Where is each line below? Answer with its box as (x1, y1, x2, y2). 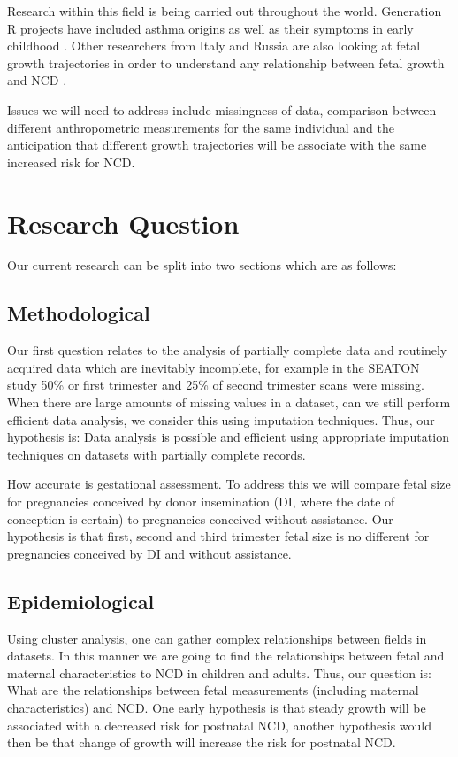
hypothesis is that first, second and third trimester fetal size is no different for (7, 527, 430, 545)
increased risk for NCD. (7, 152, 135, 171)
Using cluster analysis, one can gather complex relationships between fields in (7, 629, 427, 647)
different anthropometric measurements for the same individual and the (7, 118, 394, 136)
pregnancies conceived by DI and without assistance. (7, 544, 292, 562)
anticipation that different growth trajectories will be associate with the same (7, 135, 427, 154)
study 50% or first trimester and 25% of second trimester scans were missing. (7, 375, 424, 394)
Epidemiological (7, 587, 155, 614)
